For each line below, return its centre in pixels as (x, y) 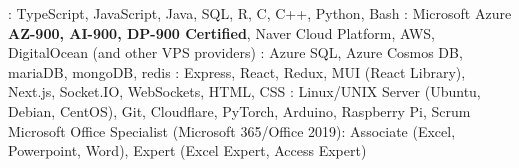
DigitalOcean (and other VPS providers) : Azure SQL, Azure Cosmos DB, (235, 52)
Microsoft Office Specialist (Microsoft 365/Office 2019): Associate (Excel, (232, 130)
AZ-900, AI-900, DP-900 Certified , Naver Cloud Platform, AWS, (221, 32)
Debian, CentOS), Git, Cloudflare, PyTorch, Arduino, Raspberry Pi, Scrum (239, 110)
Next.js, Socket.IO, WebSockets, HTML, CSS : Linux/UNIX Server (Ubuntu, (244, 91)
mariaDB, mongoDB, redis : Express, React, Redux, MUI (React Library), (237, 71)
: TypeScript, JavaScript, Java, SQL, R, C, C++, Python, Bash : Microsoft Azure (260, 13)
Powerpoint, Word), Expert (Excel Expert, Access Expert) (187, 150)
